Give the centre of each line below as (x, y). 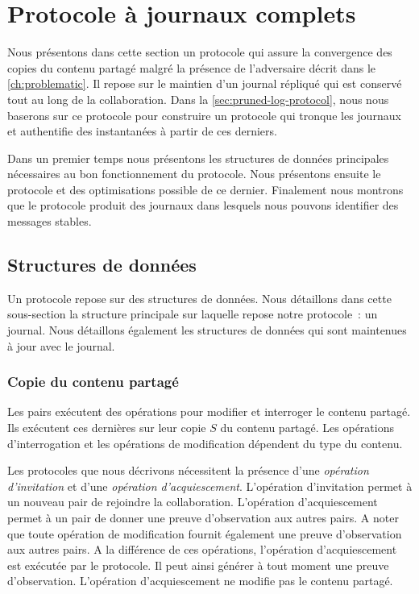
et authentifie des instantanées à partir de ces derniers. (142, 131)
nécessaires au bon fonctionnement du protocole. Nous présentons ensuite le (194, 174)
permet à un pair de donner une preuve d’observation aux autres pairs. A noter (203, 518)
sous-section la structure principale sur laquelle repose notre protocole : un (193, 314)
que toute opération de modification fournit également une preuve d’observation (205, 533)
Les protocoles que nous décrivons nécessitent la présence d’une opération (188, 470)
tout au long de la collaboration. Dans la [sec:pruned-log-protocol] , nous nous (198, 99)
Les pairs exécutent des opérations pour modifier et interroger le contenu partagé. (209, 411)
